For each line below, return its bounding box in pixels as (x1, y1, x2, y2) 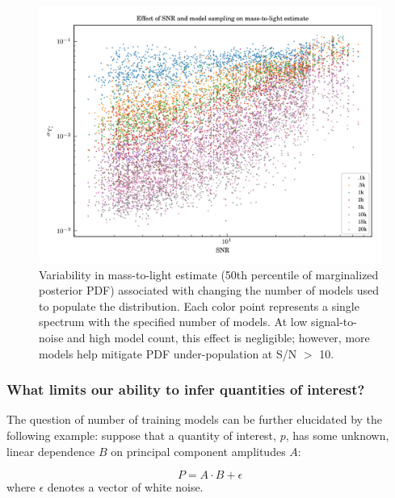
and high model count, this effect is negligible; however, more (67, 329, 370, 345)
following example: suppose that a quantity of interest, (6, 426, 276, 443)
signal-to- (311, 313, 357, 330)
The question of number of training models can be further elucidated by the (6, 411, 383, 428)
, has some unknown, (285, 426, 389, 443)
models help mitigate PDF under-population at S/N (39, 345, 297, 362)
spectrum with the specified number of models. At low (39, 313, 308, 330)
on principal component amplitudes (111, 442, 286, 459)
